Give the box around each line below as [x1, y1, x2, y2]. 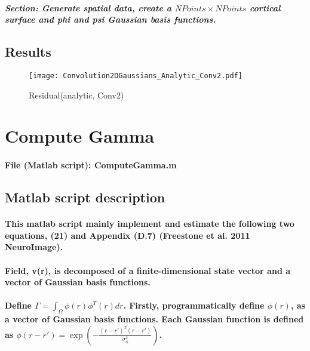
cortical [249, 1, 281, 14]
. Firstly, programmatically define [123, 299, 265, 312]
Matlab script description [5, 188, 165, 207]
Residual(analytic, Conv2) [29, 88, 124, 101]
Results [5, 42, 51, 61]
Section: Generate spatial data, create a [5, 1, 171, 14]
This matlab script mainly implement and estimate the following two [5, 217, 294, 230]
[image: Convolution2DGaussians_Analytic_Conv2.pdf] [29, 71, 243, 80]
